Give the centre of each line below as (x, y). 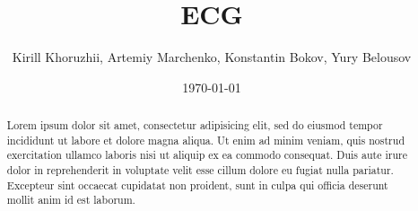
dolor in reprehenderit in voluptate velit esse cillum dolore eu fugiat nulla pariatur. (200, 170)
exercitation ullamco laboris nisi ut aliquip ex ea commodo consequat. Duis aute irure (207, 155)
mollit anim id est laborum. (71, 200)
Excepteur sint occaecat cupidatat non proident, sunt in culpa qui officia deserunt (197, 185)
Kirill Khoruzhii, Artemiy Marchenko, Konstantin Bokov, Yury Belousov (212, 57)
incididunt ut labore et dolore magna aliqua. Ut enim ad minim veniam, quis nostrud (205, 140)
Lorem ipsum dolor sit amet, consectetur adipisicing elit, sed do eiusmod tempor (195, 125)
